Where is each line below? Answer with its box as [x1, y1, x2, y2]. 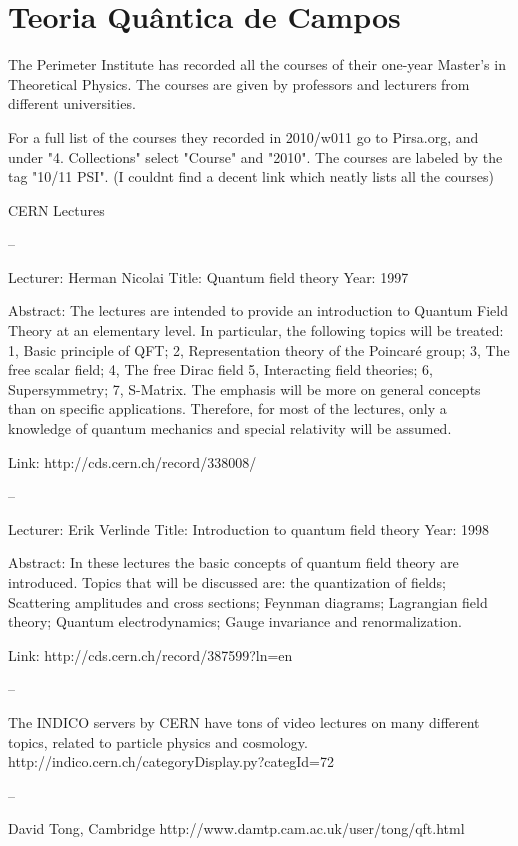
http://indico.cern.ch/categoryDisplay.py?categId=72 [8, 751, 334, 772]
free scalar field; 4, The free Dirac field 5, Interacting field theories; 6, [8, 359, 433, 380]
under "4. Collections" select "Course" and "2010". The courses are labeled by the [8, 146, 503, 167]
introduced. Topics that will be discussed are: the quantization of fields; [8, 572, 446, 592]
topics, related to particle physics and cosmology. [8, 731, 308, 752]
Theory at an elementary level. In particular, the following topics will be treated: [8, 320, 504, 341]
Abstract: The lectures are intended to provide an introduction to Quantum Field [8, 300, 508, 321]
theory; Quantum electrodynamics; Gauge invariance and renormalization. [8, 611, 462, 632]
